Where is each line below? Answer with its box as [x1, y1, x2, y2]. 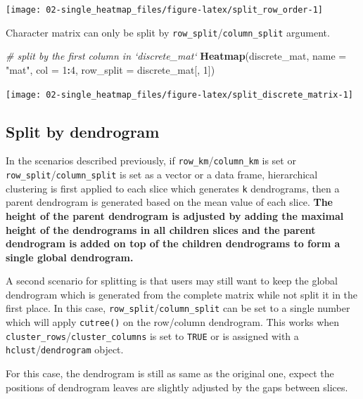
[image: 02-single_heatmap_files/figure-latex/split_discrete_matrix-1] [6, 89, 353, 100]
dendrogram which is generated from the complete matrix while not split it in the [6, 287, 358, 301]
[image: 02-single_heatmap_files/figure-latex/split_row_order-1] [6, 5, 324, 15]
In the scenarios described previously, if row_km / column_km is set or [6, 153, 296, 168]
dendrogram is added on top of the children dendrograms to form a [6, 236, 340, 251]
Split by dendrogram [6, 120, 160, 142]
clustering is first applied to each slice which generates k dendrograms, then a [6, 181, 340, 195]
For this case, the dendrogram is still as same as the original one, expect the [6, 366, 334, 381]
